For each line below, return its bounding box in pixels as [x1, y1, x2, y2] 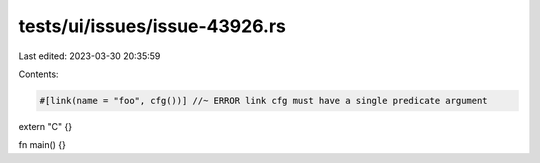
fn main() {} [18, 139, 67, 151]
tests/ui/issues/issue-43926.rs [18, 15, 287, 37]
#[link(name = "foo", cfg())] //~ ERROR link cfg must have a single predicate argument [39, 95, 489, 106]
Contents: [18, 68, 59, 80]
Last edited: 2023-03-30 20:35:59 [18, 50, 161, 62]
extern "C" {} [18, 120, 73, 132]
